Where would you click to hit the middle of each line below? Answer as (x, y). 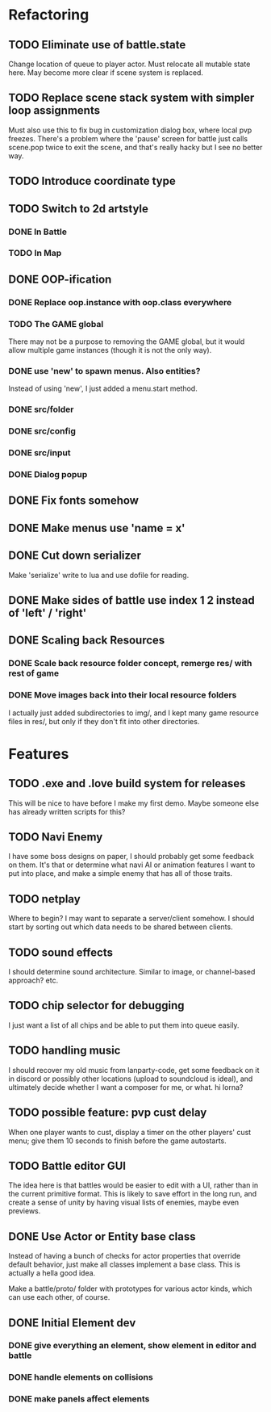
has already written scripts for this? (67, 811)
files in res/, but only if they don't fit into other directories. (104, 721)
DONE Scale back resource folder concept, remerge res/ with (130, 664)
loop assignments (54, 111)
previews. (25, 1211)
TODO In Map (35, 253)
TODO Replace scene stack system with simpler (131, 98)
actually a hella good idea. (52, 1273)
